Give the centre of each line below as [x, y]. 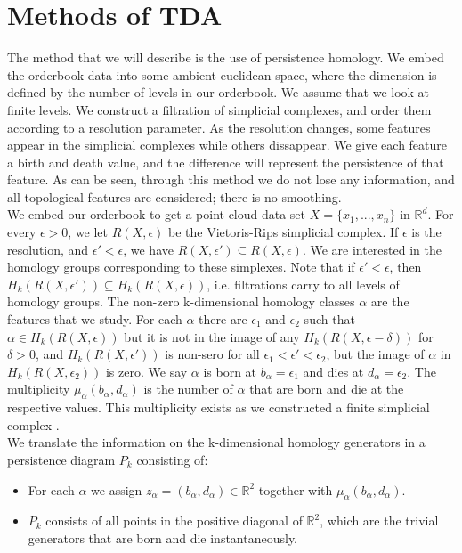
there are [223, 319]
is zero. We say [146, 371]
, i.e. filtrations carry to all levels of [303, 284]
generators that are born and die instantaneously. [162, 537]
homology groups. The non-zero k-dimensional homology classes [181, 301]
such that [329, 319]
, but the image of [375, 354]
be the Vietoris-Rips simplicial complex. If [283, 232]
